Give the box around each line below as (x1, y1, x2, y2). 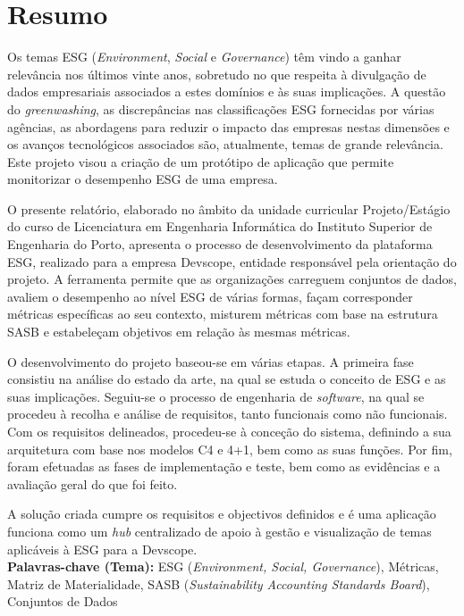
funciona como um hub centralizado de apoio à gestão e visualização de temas (7, 521, 432, 540)
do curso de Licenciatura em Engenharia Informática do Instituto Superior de (7, 217, 433, 236)
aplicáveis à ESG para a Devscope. (7, 539, 198, 558)
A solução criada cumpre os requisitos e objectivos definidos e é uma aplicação (7, 504, 436, 523)
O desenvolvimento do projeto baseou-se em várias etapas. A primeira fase (7, 352, 414, 370)
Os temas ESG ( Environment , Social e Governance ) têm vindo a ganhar (7, 47, 401, 66)
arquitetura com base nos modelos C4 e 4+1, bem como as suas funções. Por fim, (7, 439, 452, 458)
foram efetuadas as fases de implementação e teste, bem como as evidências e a (7, 457, 441, 476)
